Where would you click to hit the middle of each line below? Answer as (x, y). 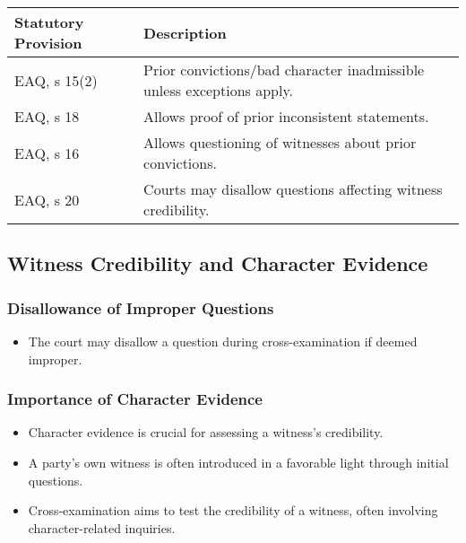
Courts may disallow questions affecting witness (293, 189)
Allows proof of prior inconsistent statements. (286, 116)
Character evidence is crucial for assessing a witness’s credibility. (206, 432)
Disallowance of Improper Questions (141, 307)
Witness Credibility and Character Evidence (218, 263)
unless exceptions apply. (219, 90)
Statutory (49, 22)
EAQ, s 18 (47, 116)
